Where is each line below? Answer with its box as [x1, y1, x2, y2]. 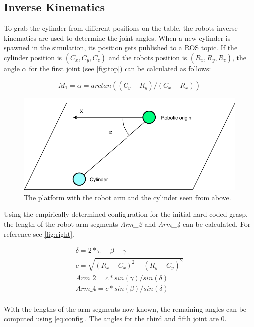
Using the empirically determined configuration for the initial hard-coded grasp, [4, 209, 248, 219]
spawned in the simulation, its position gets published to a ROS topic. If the [4, 42, 238, 53]
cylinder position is [4, 52, 62, 62]
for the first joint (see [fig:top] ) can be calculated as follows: [29, 63, 211, 73]
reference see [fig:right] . [4, 228, 74, 239]
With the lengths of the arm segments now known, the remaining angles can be [4, 303, 247, 314]
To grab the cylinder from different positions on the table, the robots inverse [4, 23, 238, 33]
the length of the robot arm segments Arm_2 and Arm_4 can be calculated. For [4, 218, 251, 229]
